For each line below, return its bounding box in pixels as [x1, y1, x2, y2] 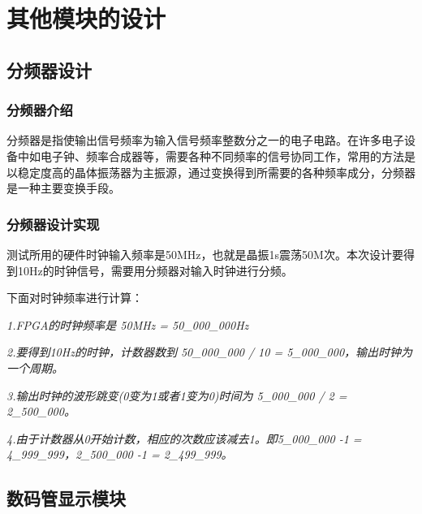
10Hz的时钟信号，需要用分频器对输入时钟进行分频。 [17, 261, 293, 279]
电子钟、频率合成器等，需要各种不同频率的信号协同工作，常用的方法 [40, 147, 404, 164]
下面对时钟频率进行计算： [6, 289, 143, 306]
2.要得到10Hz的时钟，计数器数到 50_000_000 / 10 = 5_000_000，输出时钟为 [6, 343, 413, 361]
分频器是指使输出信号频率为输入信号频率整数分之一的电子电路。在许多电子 [6, 132, 404, 149]
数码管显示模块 [6, 486, 126, 511]
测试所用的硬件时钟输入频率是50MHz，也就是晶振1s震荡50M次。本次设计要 [6, 245, 403, 262]
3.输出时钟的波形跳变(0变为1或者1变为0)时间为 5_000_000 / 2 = [6, 387, 347, 404]
